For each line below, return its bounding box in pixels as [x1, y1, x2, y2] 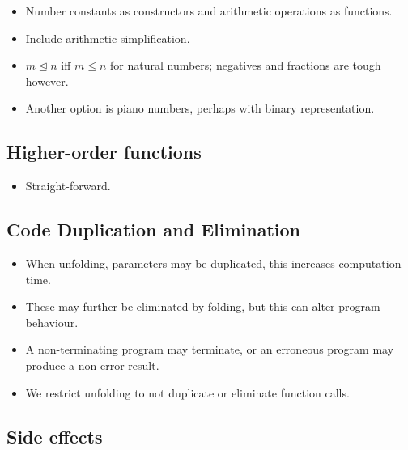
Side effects [6, 423, 103, 448]
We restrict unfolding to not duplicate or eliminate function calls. [25, 384, 350, 401]
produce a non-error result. [25, 356, 159, 373]
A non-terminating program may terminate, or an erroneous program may [25, 341, 394, 358]
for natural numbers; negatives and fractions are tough [110, 57, 381, 74]
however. [25, 72, 69, 89]
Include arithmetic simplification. [25, 29, 190, 46]
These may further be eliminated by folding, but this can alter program [25, 298, 380, 315]
